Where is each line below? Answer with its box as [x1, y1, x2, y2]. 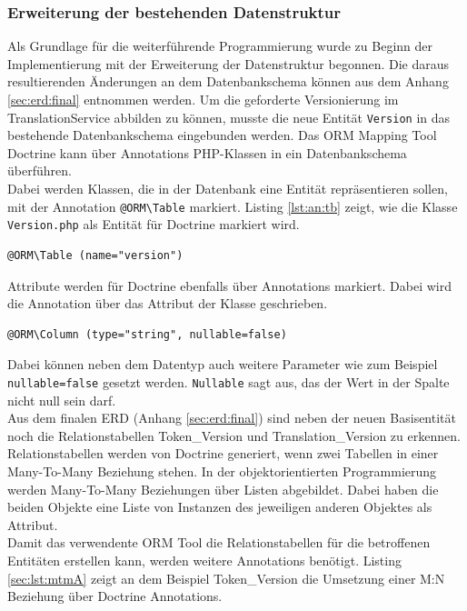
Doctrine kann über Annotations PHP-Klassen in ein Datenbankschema [7, 143, 407, 162]
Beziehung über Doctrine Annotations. [7, 586, 223, 606]
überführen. [7, 161, 72, 180]
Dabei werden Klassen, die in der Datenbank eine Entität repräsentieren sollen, [7, 179, 448, 198]
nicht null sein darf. [7, 390, 116, 409]
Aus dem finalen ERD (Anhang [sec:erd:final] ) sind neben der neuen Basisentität [7, 408, 456, 427]
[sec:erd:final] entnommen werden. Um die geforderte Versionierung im [7, 90, 399, 108]
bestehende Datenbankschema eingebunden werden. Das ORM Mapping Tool [7, 125, 437, 145]
